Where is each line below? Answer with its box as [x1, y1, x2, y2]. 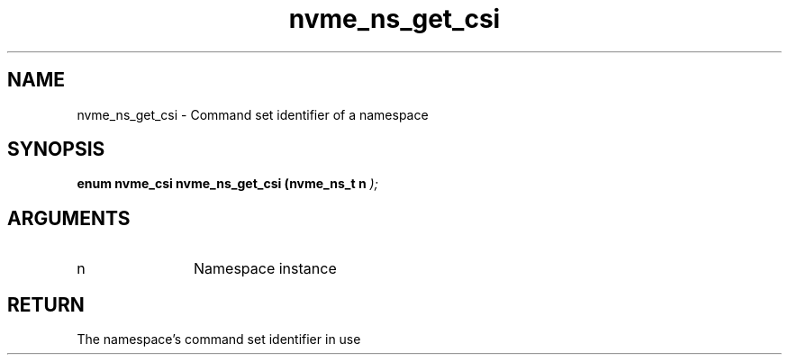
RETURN [7, 293, 85, 316]
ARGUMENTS [7, 206, 131, 230]
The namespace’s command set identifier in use [77, 331, 361, 348]
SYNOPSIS [7, 138, 105, 161]
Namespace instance [194, 259, 337, 278]
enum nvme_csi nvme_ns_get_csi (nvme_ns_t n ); [77, 176, 378, 192]
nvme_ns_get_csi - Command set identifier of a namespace [77, 106, 429, 122]
